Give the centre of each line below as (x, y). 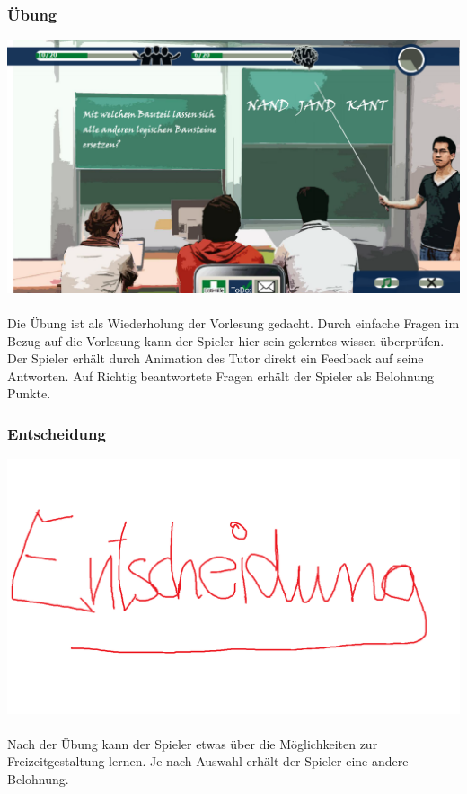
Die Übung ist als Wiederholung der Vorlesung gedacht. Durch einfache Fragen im (233, 322)
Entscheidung (57, 433)
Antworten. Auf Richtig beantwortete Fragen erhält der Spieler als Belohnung (220, 375)
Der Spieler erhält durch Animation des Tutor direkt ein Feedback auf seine (216, 358)
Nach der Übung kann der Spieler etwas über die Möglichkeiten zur (193, 743)
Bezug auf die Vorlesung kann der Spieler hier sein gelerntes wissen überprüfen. (226, 340)
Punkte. (29, 393)
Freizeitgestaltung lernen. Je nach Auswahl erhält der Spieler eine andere (208, 761)
